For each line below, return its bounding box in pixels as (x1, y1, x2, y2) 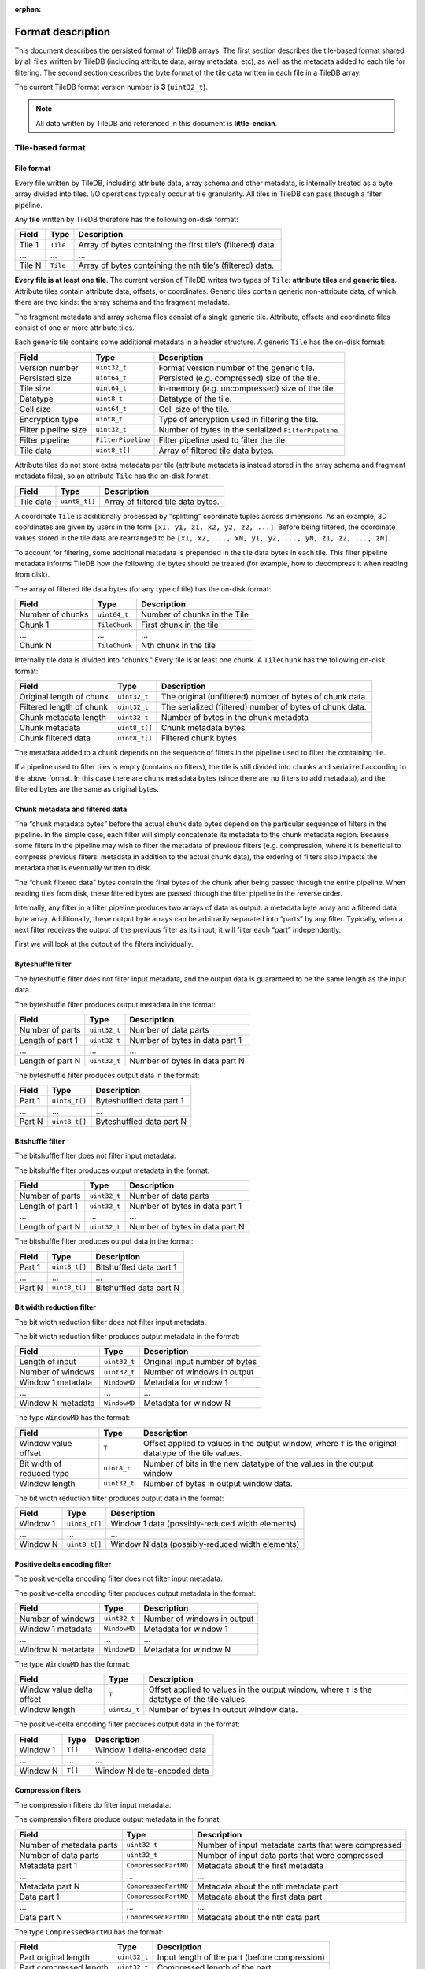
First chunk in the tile (141, 619, 220, 630)
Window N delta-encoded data (94, 1765, 209, 1776)
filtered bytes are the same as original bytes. (14, 784, 159, 794)
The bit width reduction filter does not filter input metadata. (14, 1317, 207, 1326)
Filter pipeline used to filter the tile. (158, 434, 287, 445)
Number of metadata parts (19, 1839, 118, 1850)
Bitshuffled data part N (95, 1282, 180, 1293)
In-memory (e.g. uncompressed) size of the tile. (158, 383, 336, 394)
